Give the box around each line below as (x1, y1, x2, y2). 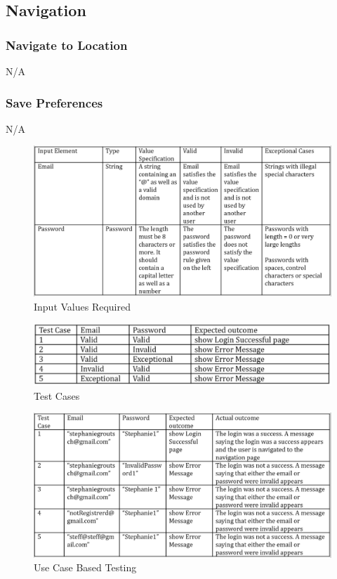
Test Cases (34, 388, 80, 403)
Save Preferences (6, 93, 103, 111)
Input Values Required (34, 299, 131, 313)
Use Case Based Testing (34, 560, 137, 575)
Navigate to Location (6, 36, 128, 53)
